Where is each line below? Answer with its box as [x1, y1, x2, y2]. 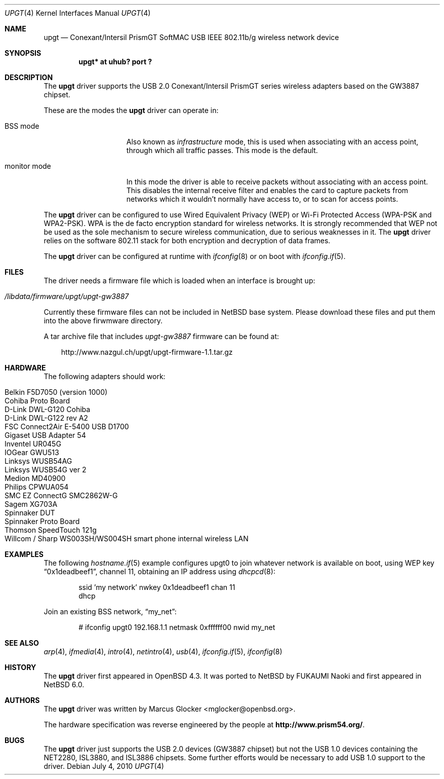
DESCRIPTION [5, 73, 53, 82]
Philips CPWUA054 [5, 483, 69, 491]
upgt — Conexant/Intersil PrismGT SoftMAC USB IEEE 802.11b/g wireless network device [44, 33, 339, 42]
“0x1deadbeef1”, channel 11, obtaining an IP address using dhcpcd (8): [44, 567, 275, 576]
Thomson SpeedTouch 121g [5, 526, 97, 534]
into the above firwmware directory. [44, 316, 163, 325]
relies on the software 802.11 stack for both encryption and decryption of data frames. [44, 236, 331, 245]
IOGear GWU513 [5, 448, 59, 457]
